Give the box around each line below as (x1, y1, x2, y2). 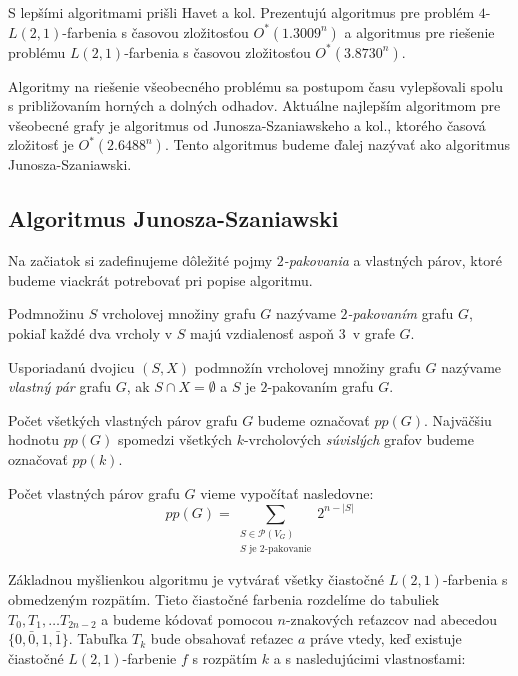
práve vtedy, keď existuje (310, 628, 462, 649)
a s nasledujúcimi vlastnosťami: (273, 647, 466, 668)
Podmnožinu (8, 303, 85, 324)
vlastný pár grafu (8, 376, 111, 397)
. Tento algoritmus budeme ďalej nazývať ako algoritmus (164, 134, 511, 155)
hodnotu (8, 429, 59, 450)
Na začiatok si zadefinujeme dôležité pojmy (8, 250, 273, 271)
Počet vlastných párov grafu (8, 482, 180, 503)
